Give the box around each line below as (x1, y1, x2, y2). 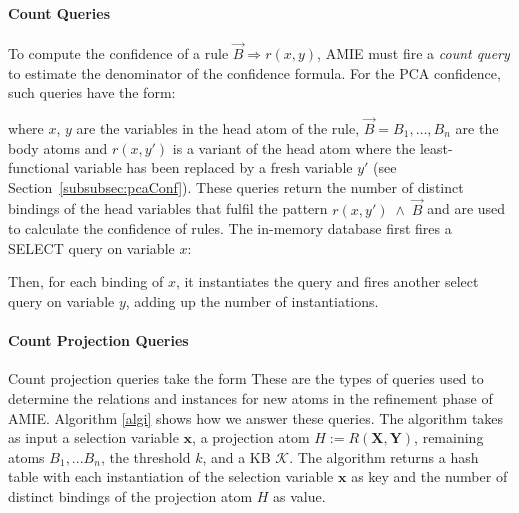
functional (8, 157, 70, 178)
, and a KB (202, 446, 271, 467)
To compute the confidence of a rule (8, 43, 229, 64)
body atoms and (8, 137, 108, 158)
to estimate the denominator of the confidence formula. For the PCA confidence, (8, 62, 501, 83)
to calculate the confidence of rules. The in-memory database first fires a (8, 218, 452, 239)
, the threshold (100, 446, 191, 467)
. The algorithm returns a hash (289, 446, 479, 467)
